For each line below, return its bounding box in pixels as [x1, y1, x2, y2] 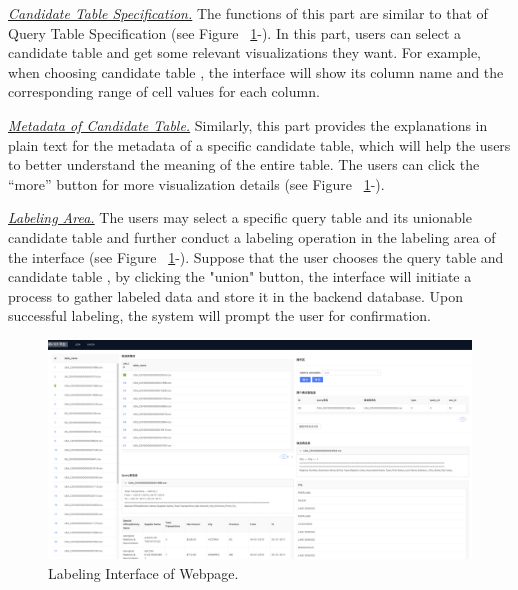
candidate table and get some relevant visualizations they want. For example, [8, 42, 481, 63]
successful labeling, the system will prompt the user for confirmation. [8, 305, 431, 326]
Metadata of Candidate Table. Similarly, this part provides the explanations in [8, 114, 488, 135]
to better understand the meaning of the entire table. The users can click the [8, 154, 480, 175]
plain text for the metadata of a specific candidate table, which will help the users [8, 134, 511, 155]
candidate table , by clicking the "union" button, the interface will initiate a [8, 266, 472, 287]
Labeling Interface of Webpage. [48, 562, 239, 583]
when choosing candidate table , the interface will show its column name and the [8, 61, 504, 82]
